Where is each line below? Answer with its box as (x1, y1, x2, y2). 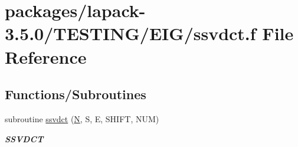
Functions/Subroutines (5, 85, 146, 103)
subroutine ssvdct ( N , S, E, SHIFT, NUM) (5, 112, 159, 125)
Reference (5, 44, 87, 68)
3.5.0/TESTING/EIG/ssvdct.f (5, 21, 256, 45)
